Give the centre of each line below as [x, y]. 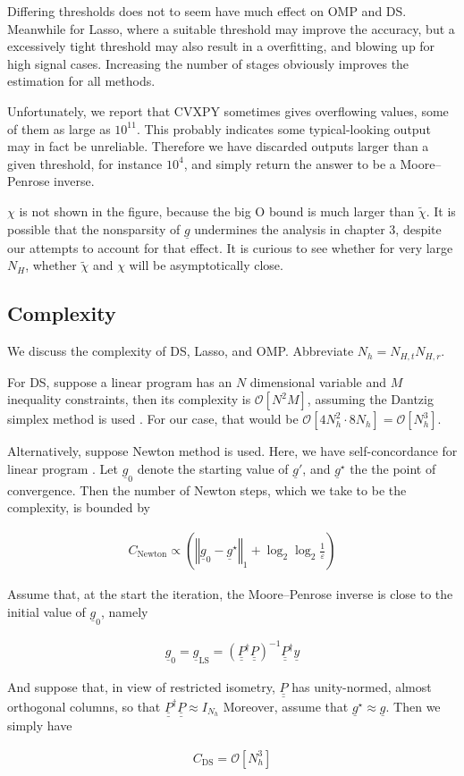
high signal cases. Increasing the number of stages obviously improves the [208, 63]
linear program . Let [63, 468]
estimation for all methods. [81, 81]
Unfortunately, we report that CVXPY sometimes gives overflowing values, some [228, 110]
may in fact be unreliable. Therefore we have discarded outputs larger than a [218, 146]
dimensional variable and [318, 381]
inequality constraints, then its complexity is [129, 399]
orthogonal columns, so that [84, 706]
